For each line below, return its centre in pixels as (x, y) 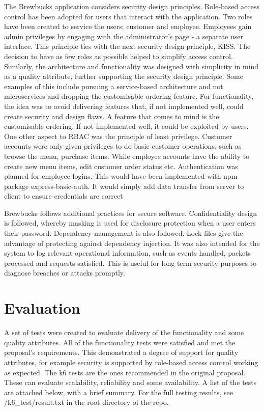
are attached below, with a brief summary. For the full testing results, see (119, 392)
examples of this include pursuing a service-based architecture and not (114, 86)
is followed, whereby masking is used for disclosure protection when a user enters (130, 223)
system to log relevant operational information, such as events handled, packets (128, 253)
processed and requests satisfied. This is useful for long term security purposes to (130, 263)
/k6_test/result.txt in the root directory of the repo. (86, 402)
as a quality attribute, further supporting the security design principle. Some (124, 76)
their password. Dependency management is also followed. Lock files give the (124, 233)
